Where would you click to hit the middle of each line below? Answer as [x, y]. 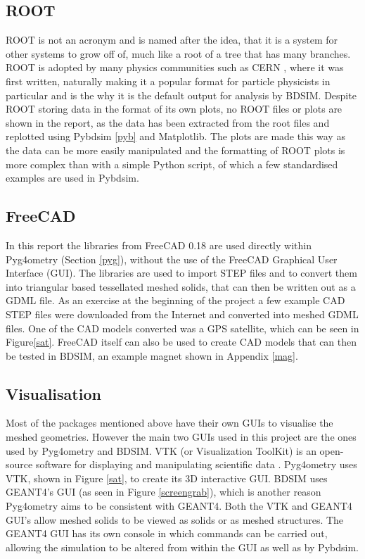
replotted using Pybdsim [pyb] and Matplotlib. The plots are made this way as [175, 136]
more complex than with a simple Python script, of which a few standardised [172, 164]
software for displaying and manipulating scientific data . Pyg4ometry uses [196, 464]
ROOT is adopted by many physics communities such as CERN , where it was [175, 67]
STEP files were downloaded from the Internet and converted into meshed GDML [182, 314]
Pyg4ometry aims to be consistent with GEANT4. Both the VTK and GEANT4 [179, 506]
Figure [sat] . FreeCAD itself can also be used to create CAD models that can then [181, 342]
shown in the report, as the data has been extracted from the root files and [168, 122]
